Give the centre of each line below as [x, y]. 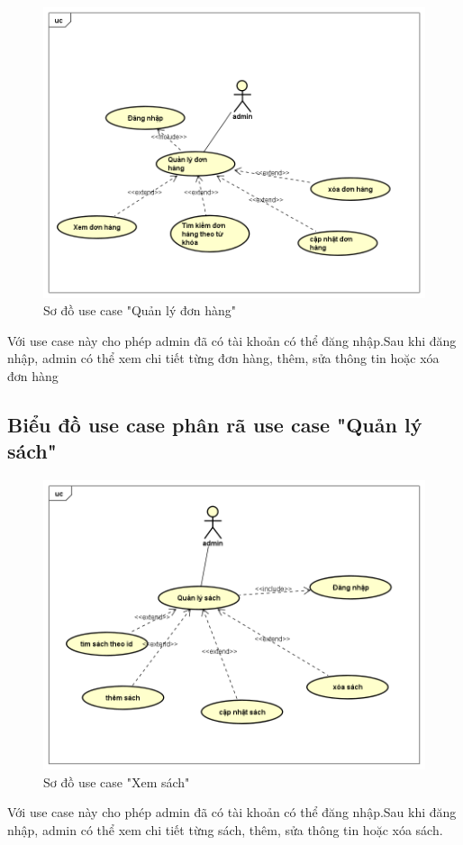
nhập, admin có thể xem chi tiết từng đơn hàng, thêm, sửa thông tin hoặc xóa [223, 358]
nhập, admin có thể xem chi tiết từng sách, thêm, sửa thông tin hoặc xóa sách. [225, 829]
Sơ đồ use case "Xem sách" [117, 781]
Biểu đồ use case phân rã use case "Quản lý [215, 425]
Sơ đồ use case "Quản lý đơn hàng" [140, 310]
